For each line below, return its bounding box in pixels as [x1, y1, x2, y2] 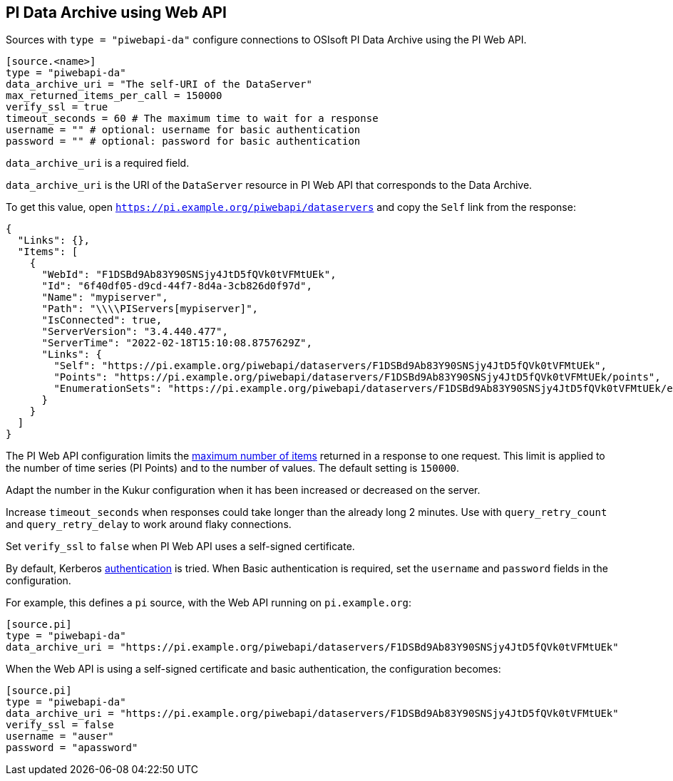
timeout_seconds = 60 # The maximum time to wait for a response [6, 113, 379, 125]
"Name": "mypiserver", [41, 291, 168, 304]
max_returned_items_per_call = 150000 [6, 90, 222, 102]
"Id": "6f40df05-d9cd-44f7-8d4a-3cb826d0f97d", [41, 280, 312, 292]
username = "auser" [6, 730, 114, 743]
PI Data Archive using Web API [6, 4, 227, 21]
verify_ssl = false [6, 719, 114, 731]
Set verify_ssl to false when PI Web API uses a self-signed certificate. [6, 540, 355, 553]
